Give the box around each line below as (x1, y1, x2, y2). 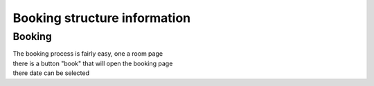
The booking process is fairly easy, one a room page (12, 50, 163, 58)
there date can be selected (12, 69, 90, 77)
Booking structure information (12, 10, 191, 25)
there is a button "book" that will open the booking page (12, 59, 173, 67)
